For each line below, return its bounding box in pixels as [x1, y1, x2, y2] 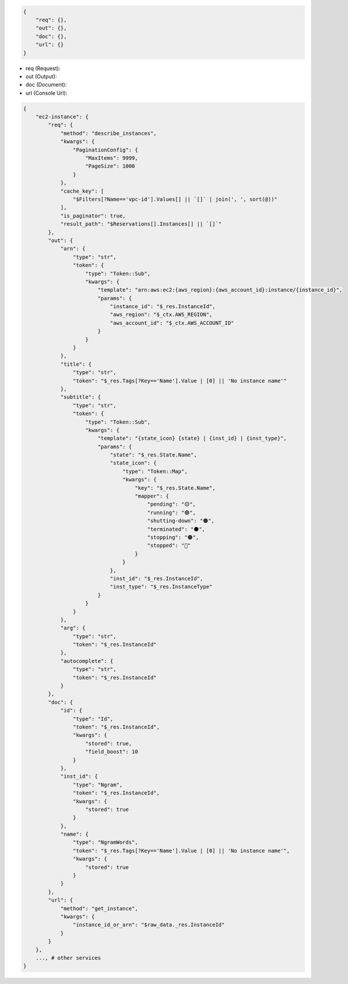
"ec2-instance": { [35, 114, 89, 120]
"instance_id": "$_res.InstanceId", [109, 303, 216, 310]
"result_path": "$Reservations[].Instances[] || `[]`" [60, 221, 222, 227]
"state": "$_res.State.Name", [109, 451, 197, 458]
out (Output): [25, 72, 57, 80]
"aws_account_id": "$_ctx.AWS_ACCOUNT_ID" [109, 319, 235, 326]
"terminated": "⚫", [147, 526, 206, 533]
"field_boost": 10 [85, 748, 138, 755]
